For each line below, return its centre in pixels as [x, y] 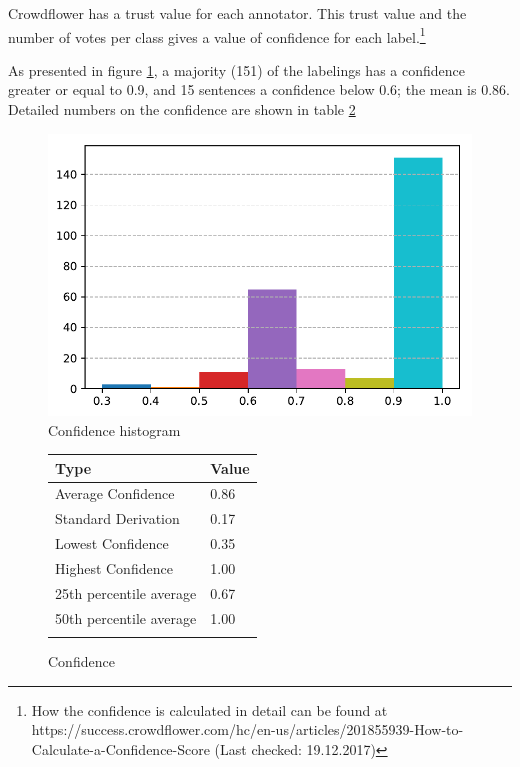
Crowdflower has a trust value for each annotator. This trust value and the [237, 13]
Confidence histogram [114, 429]
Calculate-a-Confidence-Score [120, 748]
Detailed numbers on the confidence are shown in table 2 [182, 109]
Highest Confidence [114, 567]
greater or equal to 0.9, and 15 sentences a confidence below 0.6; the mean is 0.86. [259, 89]
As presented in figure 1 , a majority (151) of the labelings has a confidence [236, 69]
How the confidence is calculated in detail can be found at [209, 709]
